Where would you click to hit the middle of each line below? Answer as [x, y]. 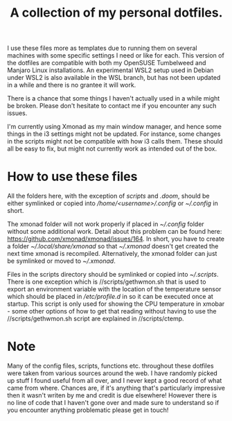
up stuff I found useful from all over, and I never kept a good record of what [115, 381]
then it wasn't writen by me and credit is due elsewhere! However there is [112, 395]
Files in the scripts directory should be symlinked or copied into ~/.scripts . [113, 275]
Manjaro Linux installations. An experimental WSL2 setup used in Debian [110, 70]
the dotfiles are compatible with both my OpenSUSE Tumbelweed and [107, 63]
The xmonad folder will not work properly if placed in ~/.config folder [106, 224]
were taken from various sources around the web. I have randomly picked [113, 373]
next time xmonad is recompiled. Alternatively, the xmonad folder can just [112, 254]
